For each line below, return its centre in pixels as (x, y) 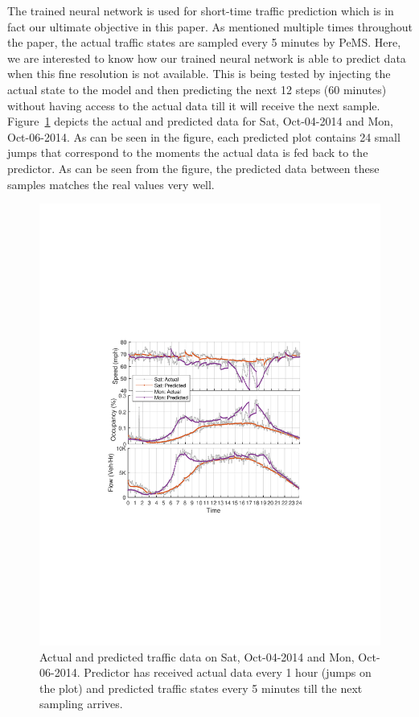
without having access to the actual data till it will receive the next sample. (194, 105)
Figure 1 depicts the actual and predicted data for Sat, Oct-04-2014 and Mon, (200, 121)
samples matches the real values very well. (111, 184)
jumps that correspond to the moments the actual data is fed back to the (188, 152)
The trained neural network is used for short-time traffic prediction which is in (201, 10)
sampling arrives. (81, 704)
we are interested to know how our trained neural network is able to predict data (207, 58)
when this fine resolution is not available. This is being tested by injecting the (199, 74)
